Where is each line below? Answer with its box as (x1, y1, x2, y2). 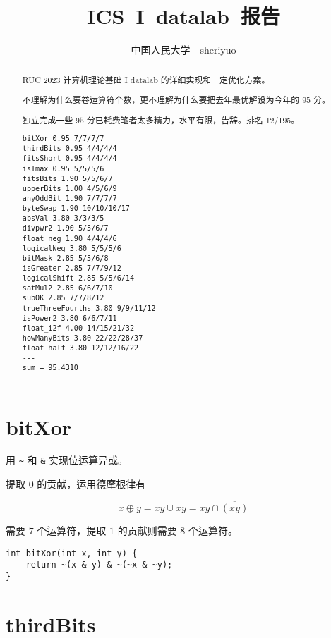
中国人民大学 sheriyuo (131, 42, 236, 57)
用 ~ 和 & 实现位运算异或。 (6, 453, 128, 467)
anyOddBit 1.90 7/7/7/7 (22, 195, 117, 202)
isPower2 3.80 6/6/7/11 (22, 314, 117, 322)
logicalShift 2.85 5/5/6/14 (22, 274, 135, 283)
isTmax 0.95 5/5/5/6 (22, 164, 104, 173)
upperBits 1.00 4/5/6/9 (22, 184, 117, 192)
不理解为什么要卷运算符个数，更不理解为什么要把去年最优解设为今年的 (22, 94, 300, 106)
